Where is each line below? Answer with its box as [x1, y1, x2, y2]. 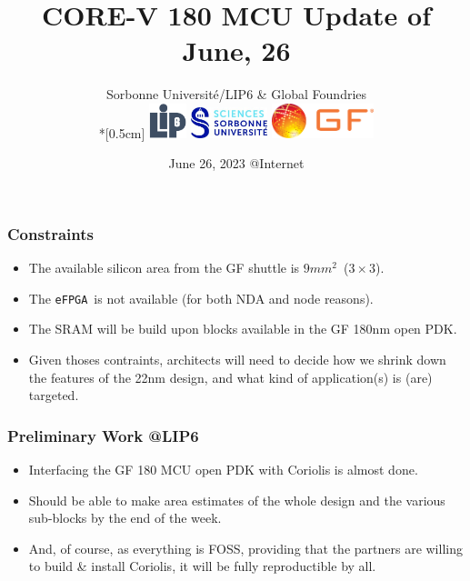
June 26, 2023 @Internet [168, 154, 305, 173]
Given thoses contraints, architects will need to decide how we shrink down [28, 350, 446, 369]
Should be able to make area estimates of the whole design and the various [28, 490, 445, 509]
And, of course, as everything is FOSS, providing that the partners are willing [28, 538, 463, 557]
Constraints [7, 222, 94, 245]
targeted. [28, 386, 79, 405]
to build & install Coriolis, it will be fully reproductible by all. [28, 556, 376, 576]
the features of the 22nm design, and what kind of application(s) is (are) [28, 367, 433, 386]
